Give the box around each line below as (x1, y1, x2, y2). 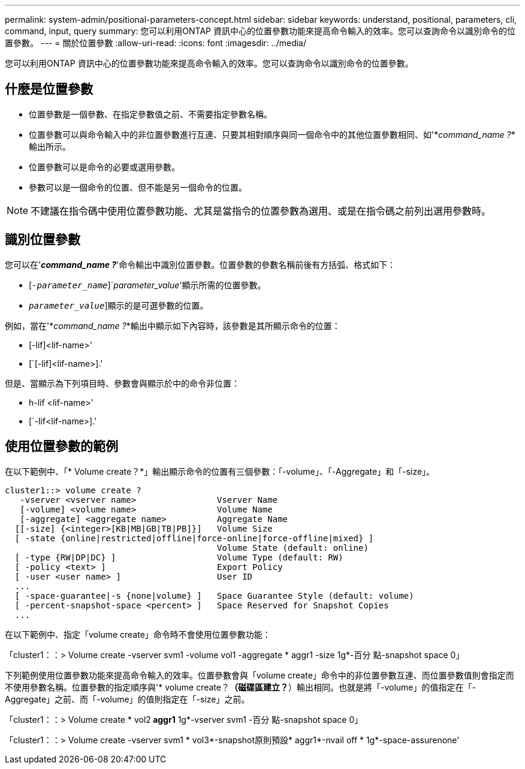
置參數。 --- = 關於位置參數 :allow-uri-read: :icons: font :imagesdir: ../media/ (5, 38, 307, 48)
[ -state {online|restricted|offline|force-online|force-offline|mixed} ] (14, 533, 374, 543)
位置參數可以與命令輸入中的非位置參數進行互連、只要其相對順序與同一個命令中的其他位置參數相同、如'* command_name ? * (29, 129, 515, 140)
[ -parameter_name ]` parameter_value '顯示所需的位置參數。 (29, 279, 266, 290)
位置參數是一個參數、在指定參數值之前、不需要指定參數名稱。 (29, 108, 272, 119)
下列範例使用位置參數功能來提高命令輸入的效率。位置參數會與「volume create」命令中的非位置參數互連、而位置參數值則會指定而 (5, 670, 514, 680)
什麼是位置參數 (5, 82, 93, 97)
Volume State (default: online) (217, 542, 369, 553)
